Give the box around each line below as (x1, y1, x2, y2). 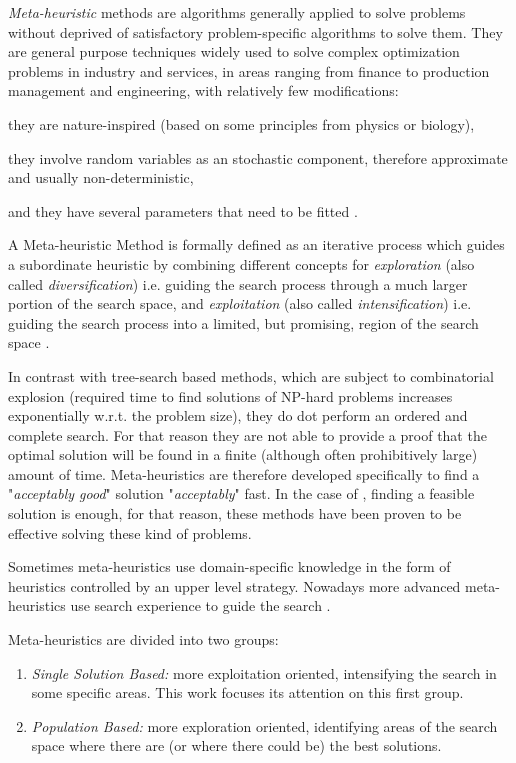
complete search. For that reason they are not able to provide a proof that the (8, 424, 487, 445)
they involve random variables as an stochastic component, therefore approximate (8, 147, 508, 168)
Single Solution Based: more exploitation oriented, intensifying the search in (31, 662, 497, 683)
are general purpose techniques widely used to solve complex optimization (8, 41, 460, 62)
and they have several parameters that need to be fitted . (8, 200, 358, 221)
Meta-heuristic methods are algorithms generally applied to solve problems (8, 2, 466, 22)
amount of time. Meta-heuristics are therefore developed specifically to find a (8, 463, 480, 484)
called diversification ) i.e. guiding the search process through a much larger (8, 273, 468, 294)
